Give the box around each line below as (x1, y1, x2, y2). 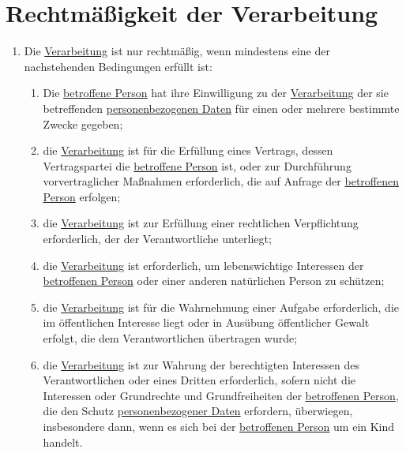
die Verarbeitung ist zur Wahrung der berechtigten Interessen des (43, 356, 359, 373)
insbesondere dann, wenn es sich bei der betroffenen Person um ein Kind (43, 418, 395, 434)
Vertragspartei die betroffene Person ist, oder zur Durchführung (43, 157, 351, 174)
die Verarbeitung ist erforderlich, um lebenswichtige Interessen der (43, 256, 364, 273)
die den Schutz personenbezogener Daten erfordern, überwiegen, (43, 402, 353, 419)
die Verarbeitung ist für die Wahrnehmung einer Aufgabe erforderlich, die (43, 298, 400, 315)
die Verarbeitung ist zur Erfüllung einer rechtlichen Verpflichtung (43, 215, 359, 231)
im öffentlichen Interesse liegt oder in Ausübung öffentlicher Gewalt (43, 314, 370, 331)
